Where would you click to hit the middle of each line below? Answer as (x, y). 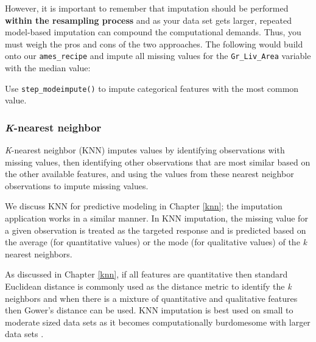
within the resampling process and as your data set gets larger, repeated (148, 20)
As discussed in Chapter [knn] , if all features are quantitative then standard (146, 274)
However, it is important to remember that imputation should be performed (147, 8)
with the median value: (48, 68)
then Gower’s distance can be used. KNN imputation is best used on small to (149, 310)
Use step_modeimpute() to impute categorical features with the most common (152, 88)
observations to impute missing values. (77, 185)
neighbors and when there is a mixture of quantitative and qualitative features (151, 298)
